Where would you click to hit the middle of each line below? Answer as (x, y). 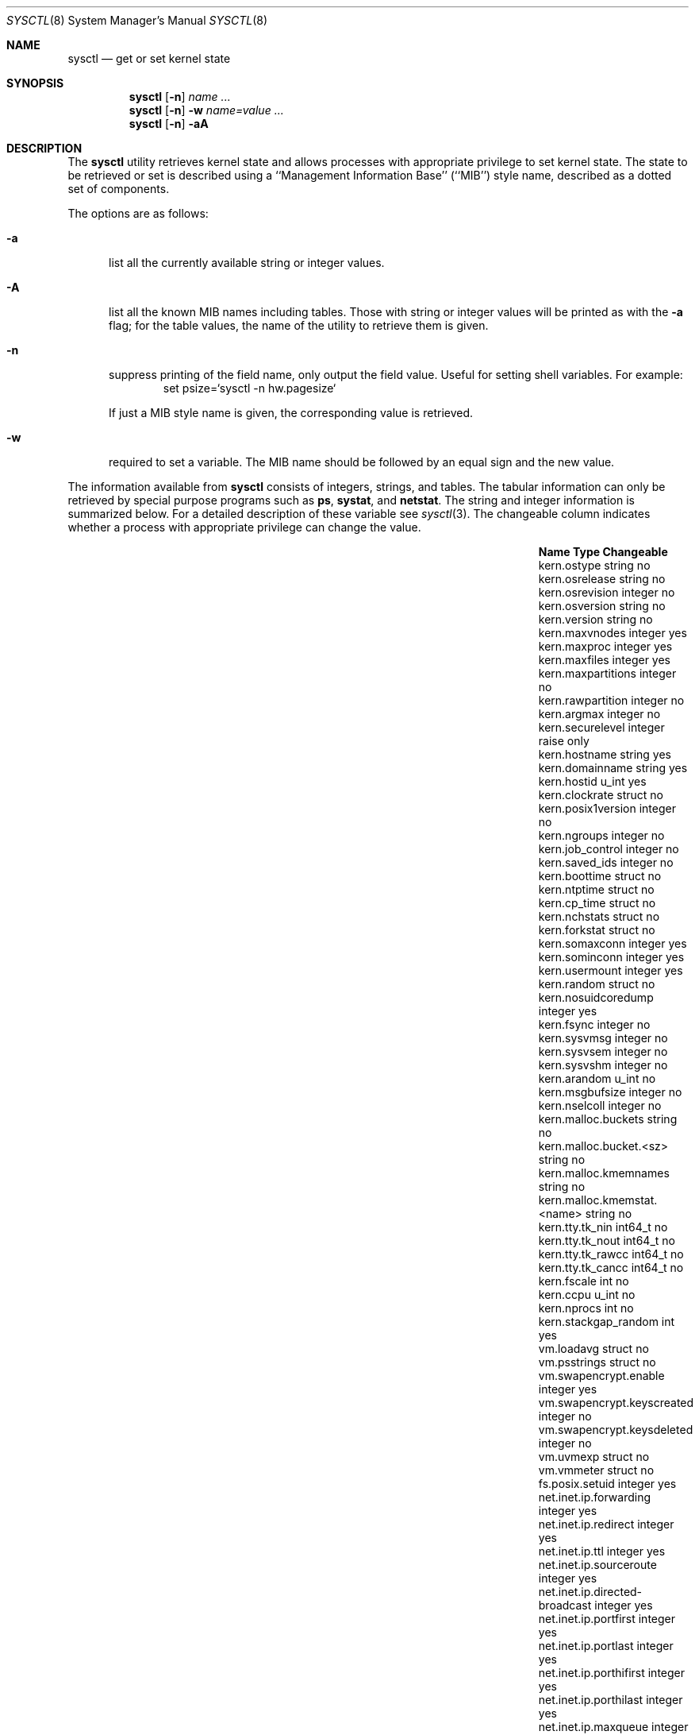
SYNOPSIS (35, 83)
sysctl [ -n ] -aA (169, 124)
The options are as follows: (138, 213)
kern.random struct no (597, 984)
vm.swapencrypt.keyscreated (616, 1403)
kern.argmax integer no (599, 714)
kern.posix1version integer (607, 808)
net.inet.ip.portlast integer (606, 1646)
